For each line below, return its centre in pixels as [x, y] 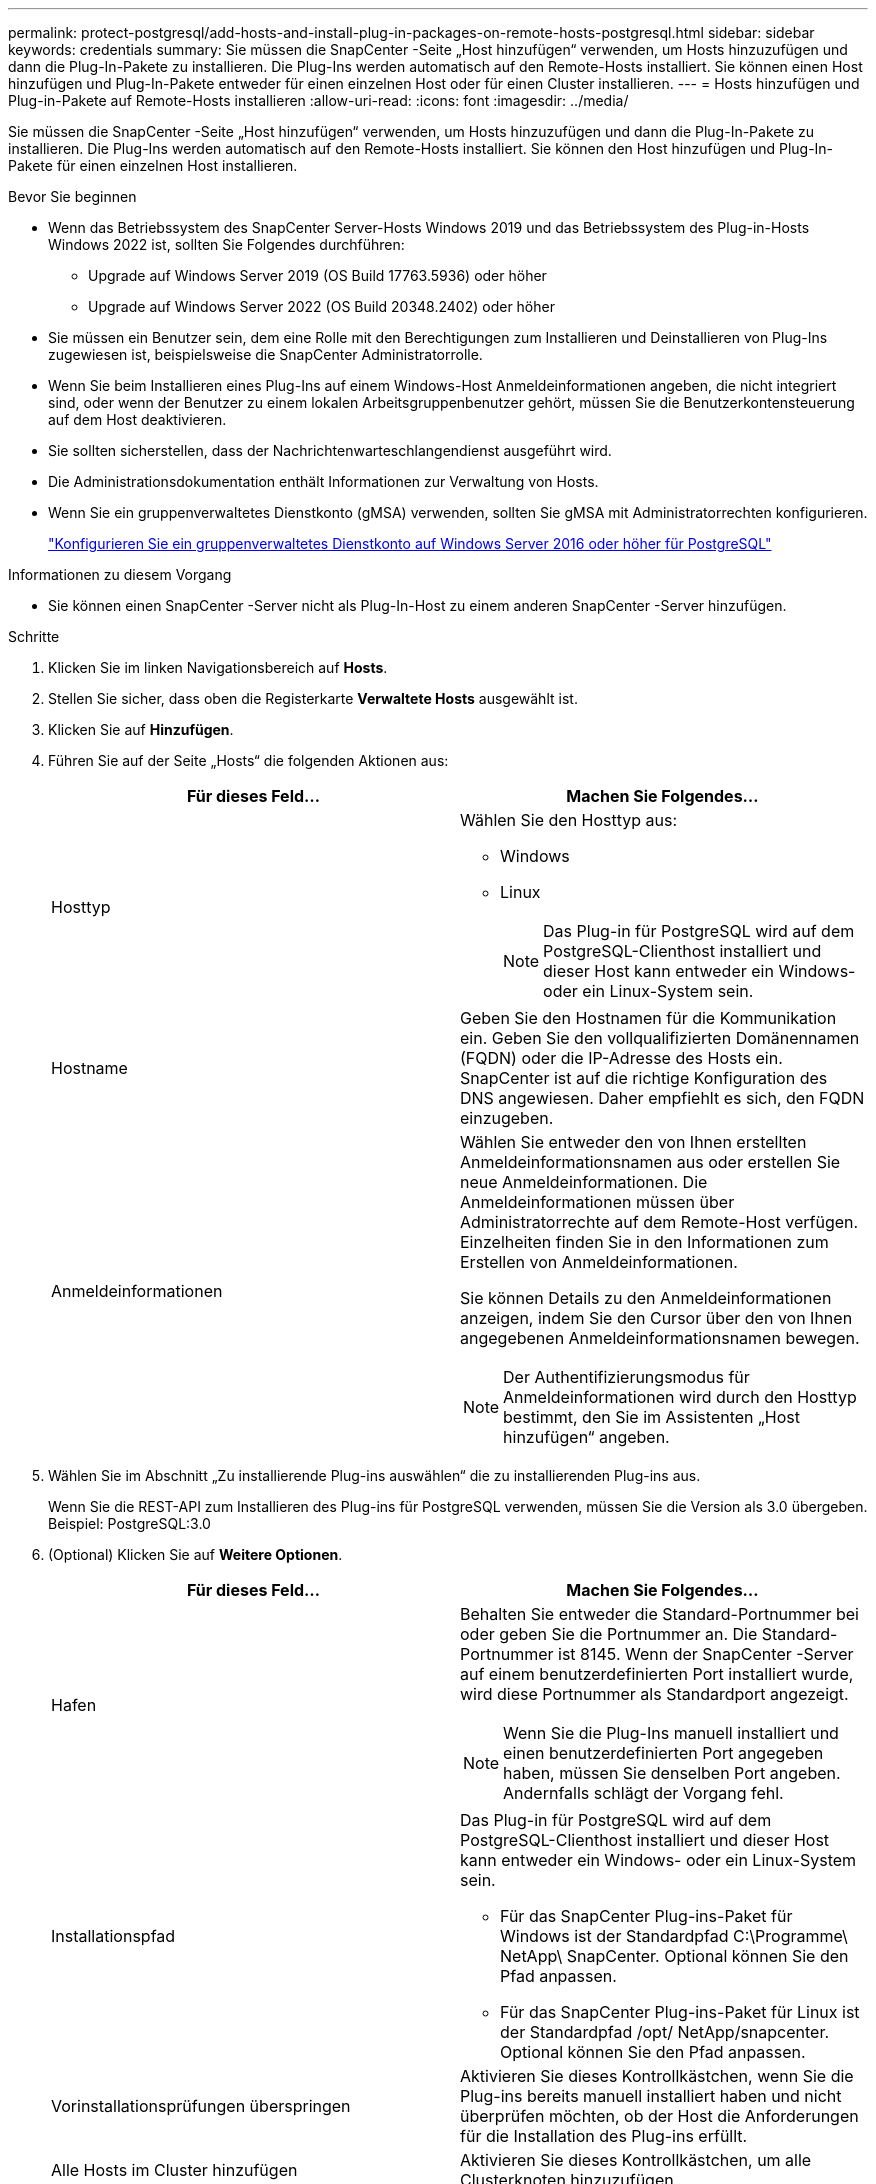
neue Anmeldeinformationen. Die [584, 1182]
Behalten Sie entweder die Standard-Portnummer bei [659, 1614]
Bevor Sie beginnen [72, 196]
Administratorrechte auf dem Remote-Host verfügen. [659, 1222]
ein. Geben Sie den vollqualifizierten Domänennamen [660, 1038]
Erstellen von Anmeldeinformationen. [599, 1262]
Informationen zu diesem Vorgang [120, 574]
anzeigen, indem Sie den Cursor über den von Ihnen [656, 1318]
